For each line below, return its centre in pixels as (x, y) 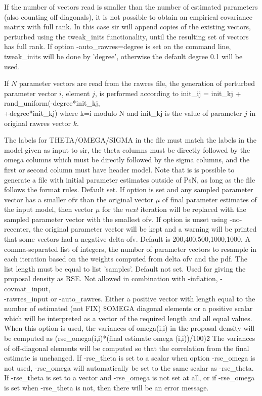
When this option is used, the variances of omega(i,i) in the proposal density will (129, 328)
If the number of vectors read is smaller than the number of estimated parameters (131, 7)
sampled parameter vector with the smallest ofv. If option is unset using (116, 219)
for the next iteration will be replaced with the (174, 209)
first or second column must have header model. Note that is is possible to (119, 169)
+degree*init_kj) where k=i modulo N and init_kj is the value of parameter (123, 113)
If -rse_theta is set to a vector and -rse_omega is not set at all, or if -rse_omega (129, 378)
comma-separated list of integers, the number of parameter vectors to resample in (130, 249)
